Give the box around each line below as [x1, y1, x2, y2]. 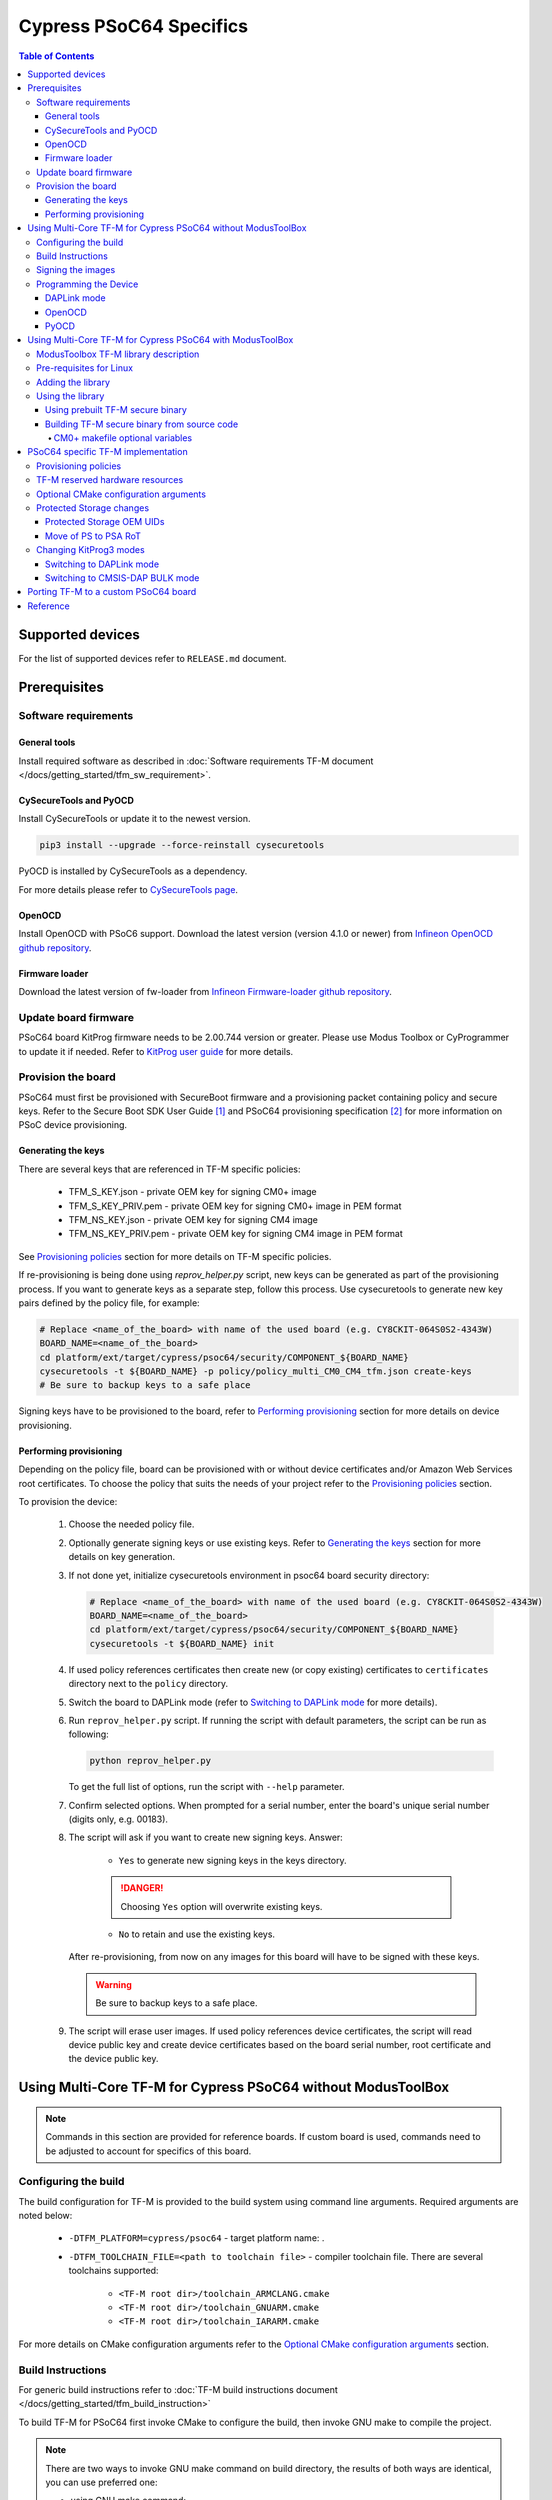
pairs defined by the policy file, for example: [18, 1296, 200, 1309]
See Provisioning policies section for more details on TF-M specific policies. [18, 1250, 332, 1262]
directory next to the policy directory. [68, 1678, 229, 1690]
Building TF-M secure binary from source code [45, 418, 239, 430]
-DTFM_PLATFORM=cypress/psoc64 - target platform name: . [68, 2232, 325, 2244]
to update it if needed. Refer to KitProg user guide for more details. [18, 1045, 294, 1057]
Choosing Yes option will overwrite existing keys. [120, 1900, 323, 1912]
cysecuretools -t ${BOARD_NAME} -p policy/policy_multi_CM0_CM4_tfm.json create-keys [39, 1366, 472, 1377]
